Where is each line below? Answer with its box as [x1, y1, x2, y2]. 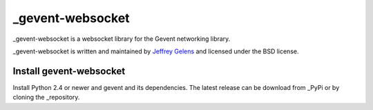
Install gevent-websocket [12, 65, 126, 77]
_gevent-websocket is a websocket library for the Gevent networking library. [12, 35, 231, 43]
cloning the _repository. [12, 93, 80, 102]
